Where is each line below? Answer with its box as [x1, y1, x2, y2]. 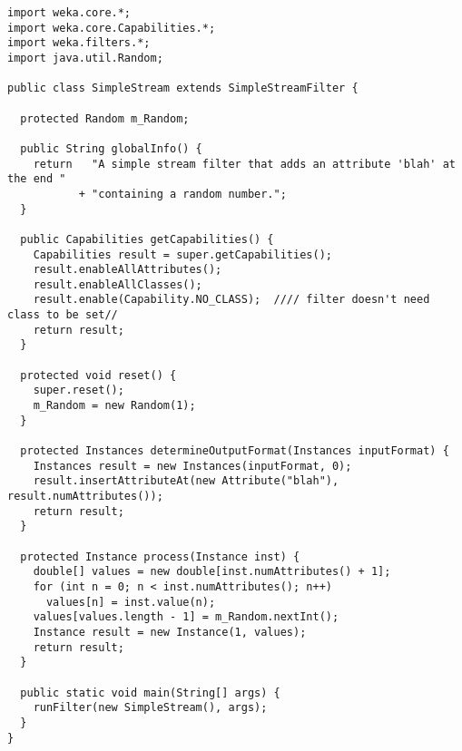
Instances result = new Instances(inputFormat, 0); [33, 459, 352, 473]
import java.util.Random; [7, 51, 163, 64]
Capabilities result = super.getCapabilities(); [33, 248, 332, 261]
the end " [7, 172, 66, 186]
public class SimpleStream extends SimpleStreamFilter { [7, 82, 359, 95]
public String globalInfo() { [20, 141, 202, 155]
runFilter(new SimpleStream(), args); [33, 701, 268, 715]
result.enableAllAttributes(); [33, 263, 222, 277]
